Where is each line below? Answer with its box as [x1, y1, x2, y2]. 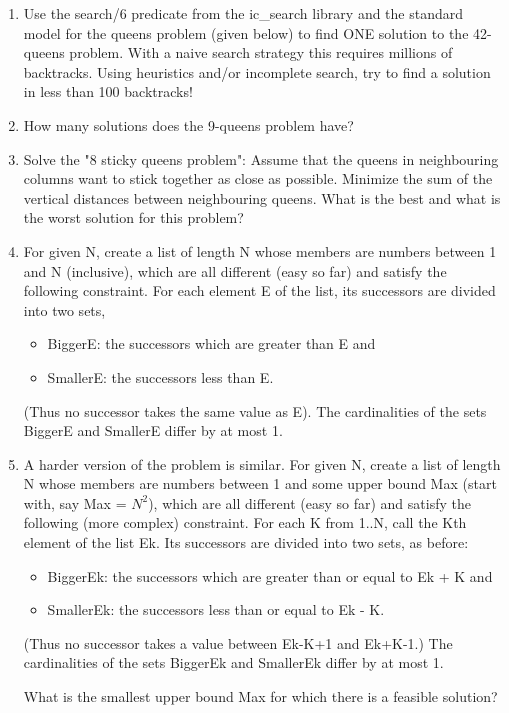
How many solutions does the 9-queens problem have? [23, 114, 354, 135]
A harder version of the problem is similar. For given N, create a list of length [23, 453, 501, 474]
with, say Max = [23, 492, 127, 513]
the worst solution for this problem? [23, 207, 244, 228]
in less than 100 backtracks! [23, 81, 193, 102]
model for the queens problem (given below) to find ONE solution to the [23, 22, 469, 43]
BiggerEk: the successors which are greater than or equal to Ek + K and [47, 565, 493, 586]
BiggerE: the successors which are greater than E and [47, 333, 376, 354]
